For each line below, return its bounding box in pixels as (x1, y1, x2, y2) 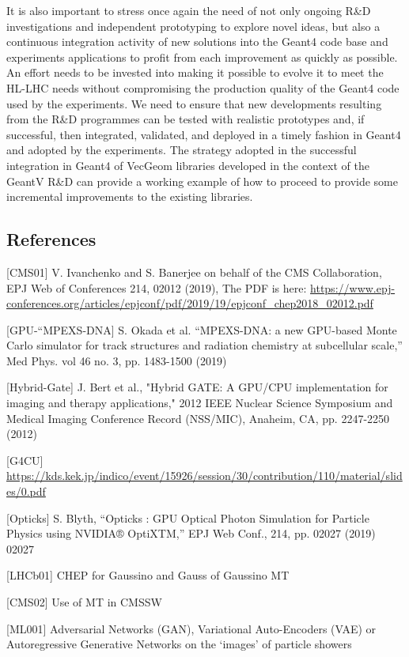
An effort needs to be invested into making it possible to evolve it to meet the (6, 64, 384, 81)
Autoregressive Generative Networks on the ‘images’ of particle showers (6, 636, 352, 652)
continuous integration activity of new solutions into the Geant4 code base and (6, 33, 388, 50)
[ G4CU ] (6, 451, 44, 468)
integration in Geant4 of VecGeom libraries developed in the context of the (6, 157, 369, 173)
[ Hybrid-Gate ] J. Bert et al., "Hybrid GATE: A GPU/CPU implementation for (6, 379, 388, 395)
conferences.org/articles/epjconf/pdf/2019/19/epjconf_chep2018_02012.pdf (6, 295, 373, 312)
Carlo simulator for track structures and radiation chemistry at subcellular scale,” (6, 337, 403, 353)
